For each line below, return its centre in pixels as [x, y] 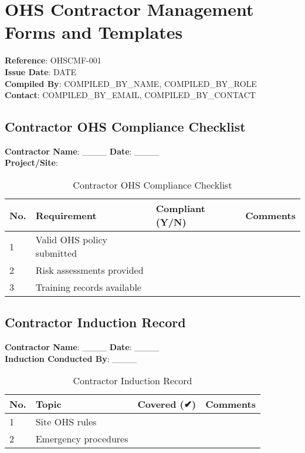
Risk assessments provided [89, 270]
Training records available [88, 287]
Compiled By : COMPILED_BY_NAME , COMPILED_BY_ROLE [131, 83]
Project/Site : [31, 162]
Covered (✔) [167, 404]
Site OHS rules [66, 422]
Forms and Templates [94, 32]
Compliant [180, 209]
